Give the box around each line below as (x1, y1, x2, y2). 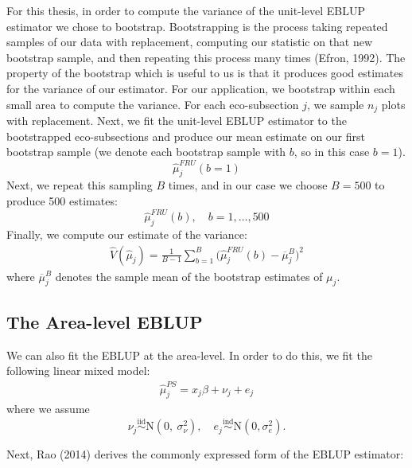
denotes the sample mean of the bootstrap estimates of (55, 267, 323, 284)
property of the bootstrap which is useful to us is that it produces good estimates (6, 64, 403, 81)
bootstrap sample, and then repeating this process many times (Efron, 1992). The (6, 49, 406, 65)
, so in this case (293, 143, 370, 160)
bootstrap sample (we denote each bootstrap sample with (6, 143, 286, 160)
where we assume (6, 400, 90, 417)
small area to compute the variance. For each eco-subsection (6, 96, 299, 112)
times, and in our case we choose (168, 177, 328, 193)
